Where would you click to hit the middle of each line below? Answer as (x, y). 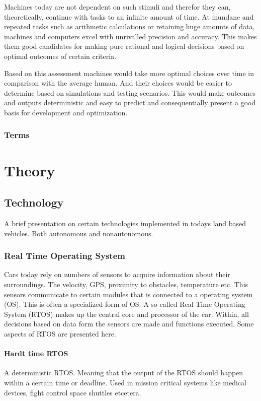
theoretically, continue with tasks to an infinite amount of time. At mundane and (129, 16)
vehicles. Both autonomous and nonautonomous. (79, 233)
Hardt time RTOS (36, 353)
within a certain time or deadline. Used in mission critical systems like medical (125, 382)
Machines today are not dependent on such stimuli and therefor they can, (117, 7)
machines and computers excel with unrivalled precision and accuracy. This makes (130, 36)
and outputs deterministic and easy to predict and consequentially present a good (130, 103)
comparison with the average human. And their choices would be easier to (118, 83)
